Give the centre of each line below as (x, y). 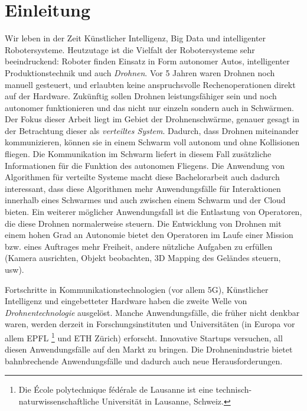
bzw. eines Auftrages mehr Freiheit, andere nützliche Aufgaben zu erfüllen (139, 246)
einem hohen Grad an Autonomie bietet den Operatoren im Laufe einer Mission (149, 235)
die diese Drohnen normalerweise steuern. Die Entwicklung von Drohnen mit (143, 223)
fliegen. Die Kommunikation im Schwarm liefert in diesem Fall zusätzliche (138, 154)
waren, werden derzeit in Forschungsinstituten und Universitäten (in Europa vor (150, 324)
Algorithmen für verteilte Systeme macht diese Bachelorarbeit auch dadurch (142, 177)
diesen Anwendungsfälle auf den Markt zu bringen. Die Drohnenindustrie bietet (149, 349)
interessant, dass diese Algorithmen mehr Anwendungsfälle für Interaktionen (143, 188)
